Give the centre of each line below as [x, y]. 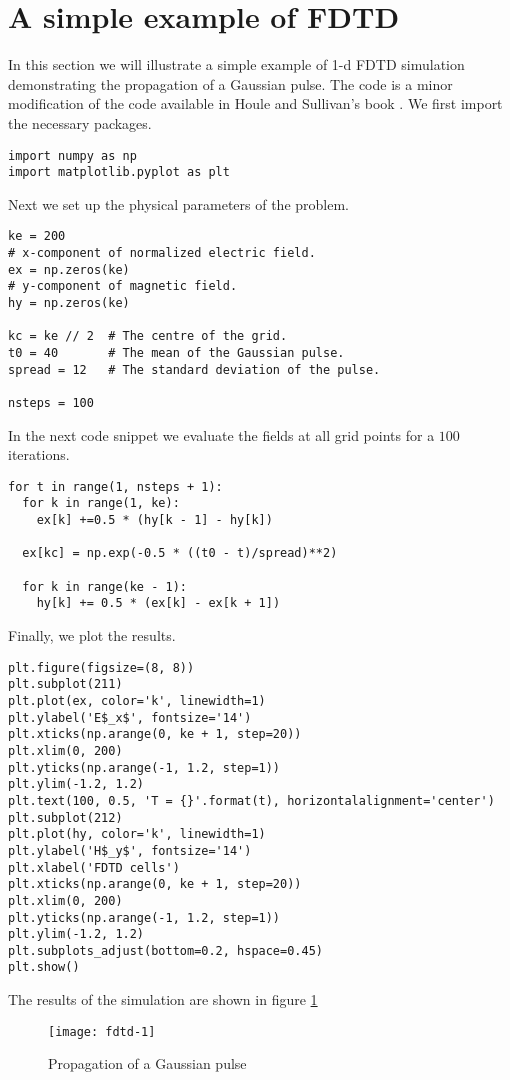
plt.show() [44, 967]
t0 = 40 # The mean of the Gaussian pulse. [176, 353]
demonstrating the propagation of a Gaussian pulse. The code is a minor [230, 83]
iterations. [39, 454]
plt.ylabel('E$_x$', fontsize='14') [130, 717]
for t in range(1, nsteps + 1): [115, 486]
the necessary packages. [80, 122]
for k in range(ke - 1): [104, 586]
